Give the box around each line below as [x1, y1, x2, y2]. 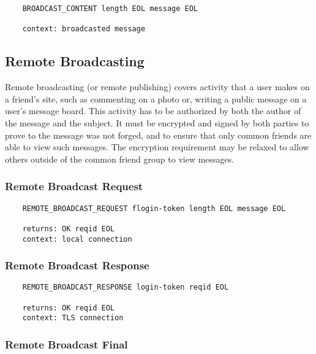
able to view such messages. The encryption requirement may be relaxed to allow [5, 140, 309, 153]
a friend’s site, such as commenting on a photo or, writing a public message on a [5, 92, 307, 105]
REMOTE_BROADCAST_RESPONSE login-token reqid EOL [22, 283, 229, 292]
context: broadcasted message [22, 25, 146, 34]
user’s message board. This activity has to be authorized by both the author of [5, 104, 301, 117]
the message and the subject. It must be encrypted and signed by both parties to [5, 116, 309, 129]
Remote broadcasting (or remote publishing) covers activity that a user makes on [5, 80, 310, 93]
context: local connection [22, 234, 132, 244]
